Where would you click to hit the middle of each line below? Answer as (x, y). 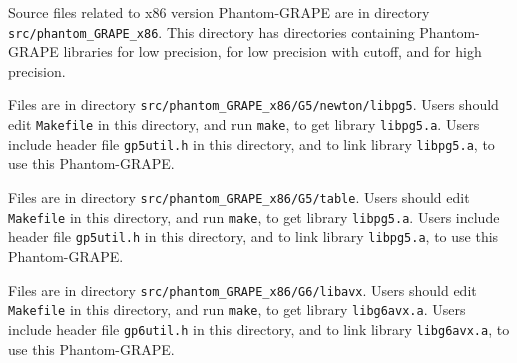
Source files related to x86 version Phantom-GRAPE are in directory (219, 12)
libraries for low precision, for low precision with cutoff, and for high (272, 51)
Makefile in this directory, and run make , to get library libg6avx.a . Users (237, 309)
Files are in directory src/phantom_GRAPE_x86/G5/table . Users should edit (239, 197)
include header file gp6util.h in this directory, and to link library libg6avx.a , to (259, 328)
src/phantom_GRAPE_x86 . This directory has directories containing (211, 31)
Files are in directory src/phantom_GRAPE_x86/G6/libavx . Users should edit (242, 289)
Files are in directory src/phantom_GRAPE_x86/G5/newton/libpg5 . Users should (253, 104)
